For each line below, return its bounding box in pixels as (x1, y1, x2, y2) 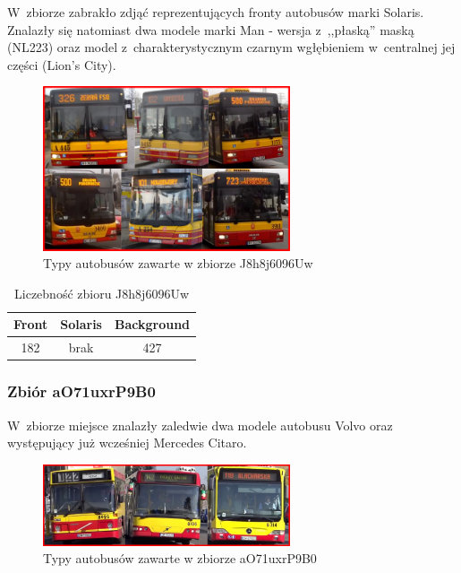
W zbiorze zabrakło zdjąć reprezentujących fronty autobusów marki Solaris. (7, 3, 424, 21)
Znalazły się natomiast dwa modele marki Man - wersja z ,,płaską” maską (7, 20, 414, 39)
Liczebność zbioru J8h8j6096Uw (14, 283, 189, 302)
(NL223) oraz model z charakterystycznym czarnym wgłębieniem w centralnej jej (7, 38, 456, 56)
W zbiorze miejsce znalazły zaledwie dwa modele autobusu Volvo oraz (7, 415, 393, 434)
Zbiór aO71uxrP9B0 (7, 380, 156, 403)
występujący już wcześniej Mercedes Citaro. (7, 433, 247, 452)
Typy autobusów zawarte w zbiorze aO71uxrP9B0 (43, 549, 317, 568)
